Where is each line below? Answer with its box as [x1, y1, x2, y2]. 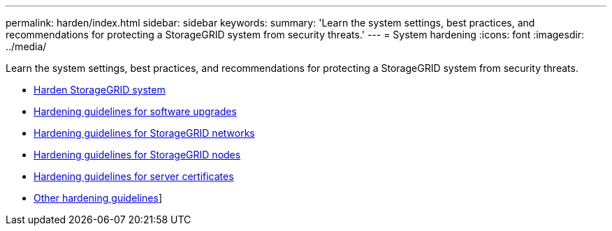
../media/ [6, 40, 47, 52]
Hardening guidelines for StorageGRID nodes [34, 149, 241, 161]
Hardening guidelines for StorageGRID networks [34, 127, 255, 139]
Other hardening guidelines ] [34, 192, 163, 204]
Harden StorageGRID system [34, 84, 166, 96]
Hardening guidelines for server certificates [34, 170, 234, 182]
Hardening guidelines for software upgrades [34, 105, 237, 117]
